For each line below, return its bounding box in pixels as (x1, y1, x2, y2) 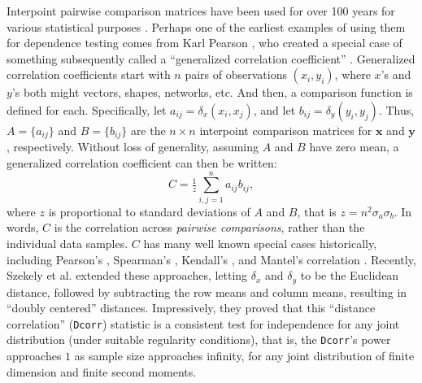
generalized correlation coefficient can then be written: (7, 155, 277, 172)
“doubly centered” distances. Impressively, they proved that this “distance (7, 299, 376, 316)
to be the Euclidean (300, 267, 399, 284)
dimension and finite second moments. (7, 363, 197, 380)
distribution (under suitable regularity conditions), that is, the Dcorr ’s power (7, 331, 391, 348)
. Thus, (378, 101, 415, 118)
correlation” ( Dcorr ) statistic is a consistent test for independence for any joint (7, 315, 400, 332)
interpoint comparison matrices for (199, 121, 372, 138)
